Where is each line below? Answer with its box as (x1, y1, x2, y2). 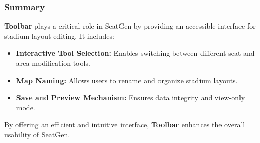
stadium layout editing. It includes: (4, 30, 114, 41)
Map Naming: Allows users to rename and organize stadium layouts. (16, 75, 238, 85)
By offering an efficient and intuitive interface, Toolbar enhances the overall (4, 119, 245, 130)
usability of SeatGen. (4, 129, 70, 139)
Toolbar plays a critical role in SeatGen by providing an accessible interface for (4, 20, 256, 31)
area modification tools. (16, 58, 90, 68)
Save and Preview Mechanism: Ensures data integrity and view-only (16, 92, 245, 103)
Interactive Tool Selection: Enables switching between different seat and (16, 47, 255, 58)
